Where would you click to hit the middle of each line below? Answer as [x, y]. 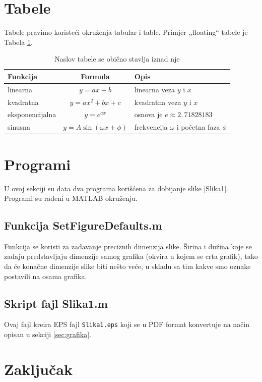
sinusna [19, 127]
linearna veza [154, 89]
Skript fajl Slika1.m [56, 303]
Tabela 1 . [18, 42]
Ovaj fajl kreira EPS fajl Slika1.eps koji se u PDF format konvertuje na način [127, 324]
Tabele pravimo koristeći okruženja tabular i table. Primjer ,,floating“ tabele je [126, 32]
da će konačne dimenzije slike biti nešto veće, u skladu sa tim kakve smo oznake [127, 266]
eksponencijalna [32, 114]
